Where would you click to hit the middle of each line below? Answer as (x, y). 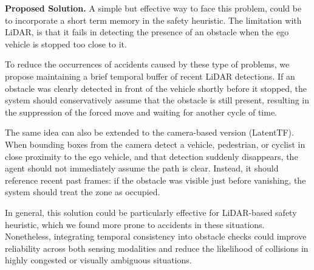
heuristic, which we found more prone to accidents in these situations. (135, 224)
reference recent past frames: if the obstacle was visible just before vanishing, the (155, 180)
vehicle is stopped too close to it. (66, 43)
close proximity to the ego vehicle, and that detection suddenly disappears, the (152, 156)
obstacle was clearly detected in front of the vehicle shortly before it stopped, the (156, 88)
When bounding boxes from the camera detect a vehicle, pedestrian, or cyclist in (155, 144)
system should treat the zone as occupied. (83, 192)
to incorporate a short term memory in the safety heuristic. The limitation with (153, 20)
